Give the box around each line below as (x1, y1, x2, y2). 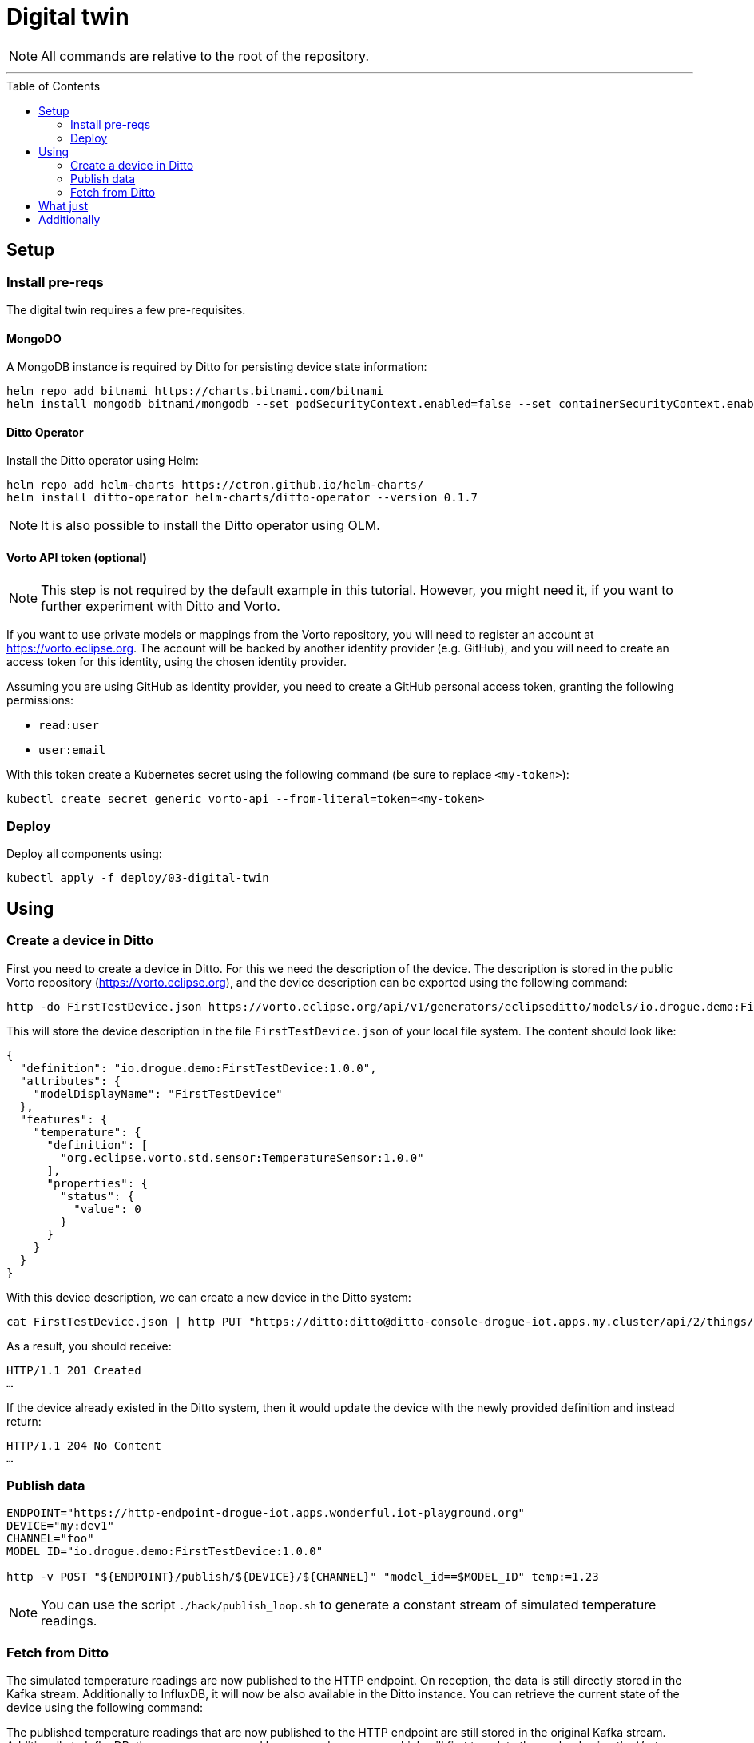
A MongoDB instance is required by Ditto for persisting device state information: (6, 360, 427, 374)
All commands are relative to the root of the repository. (41, 47, 369, 64)
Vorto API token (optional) (6, 551, 147, 565)
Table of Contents (6, 78, 101, 93)
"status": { (60, 1189, 135, 1203)
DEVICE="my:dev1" (6, 1519, 114, 1533)
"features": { (19, 1112, 108, 1126)
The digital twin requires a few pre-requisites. (6, 302, 246, 317)
